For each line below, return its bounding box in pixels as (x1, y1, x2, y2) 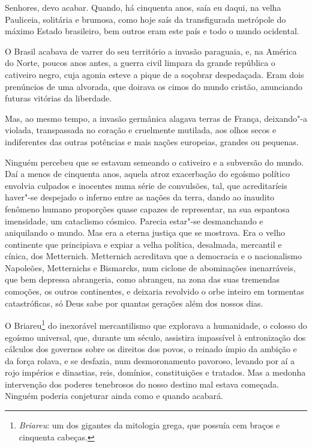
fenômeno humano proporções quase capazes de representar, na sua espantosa (5, 202, 290, 215)
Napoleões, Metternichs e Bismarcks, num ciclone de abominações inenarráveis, (5, 261, 296, 274)
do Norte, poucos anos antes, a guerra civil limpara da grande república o (5, 56, 275, 69)
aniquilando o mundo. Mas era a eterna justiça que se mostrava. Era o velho (5, 226, 285, 239)
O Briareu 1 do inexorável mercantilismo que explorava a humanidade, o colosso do (5, 317, 307, 331)
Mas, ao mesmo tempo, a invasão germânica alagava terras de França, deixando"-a (5, 112, 308, 124)
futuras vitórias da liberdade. (5, 92, 112, 104)
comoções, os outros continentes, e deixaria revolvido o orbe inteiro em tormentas (5, 285, 304, 298)
